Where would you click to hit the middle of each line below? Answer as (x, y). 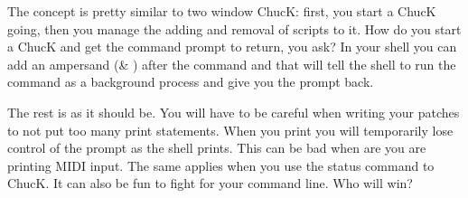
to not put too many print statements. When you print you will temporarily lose (230, 130)
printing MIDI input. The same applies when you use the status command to (221, 165)
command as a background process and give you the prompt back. (191, 82)
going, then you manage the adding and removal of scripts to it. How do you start (234, 28)
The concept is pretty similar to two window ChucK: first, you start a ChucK (222, 11)
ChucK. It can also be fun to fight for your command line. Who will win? (210, 183)
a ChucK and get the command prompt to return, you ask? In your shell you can (232, 47)
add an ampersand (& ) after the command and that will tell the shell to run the (232, 64)
